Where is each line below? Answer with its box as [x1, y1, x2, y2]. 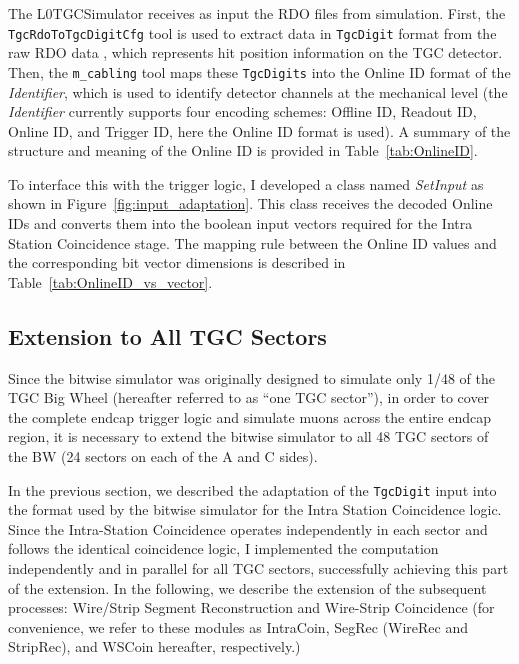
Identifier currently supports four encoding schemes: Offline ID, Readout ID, [8, 101, 477, 122]
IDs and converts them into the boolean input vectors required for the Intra [8, 213, 473, 234]
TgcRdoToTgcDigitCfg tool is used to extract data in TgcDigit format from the [8, 22, 497, 43]
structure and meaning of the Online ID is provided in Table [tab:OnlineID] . [8, 140, 478, 161]
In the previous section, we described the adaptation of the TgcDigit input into [8, 479, 497, 500]
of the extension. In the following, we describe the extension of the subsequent [8, 577, 487, 598]
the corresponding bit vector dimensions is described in [8, 252, 346, 273]
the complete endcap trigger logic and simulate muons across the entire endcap [8, 406, 492, 427]
